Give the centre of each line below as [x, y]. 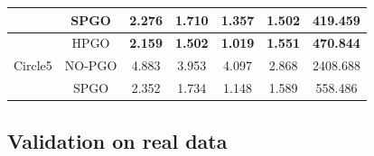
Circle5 [33, 65]
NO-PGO [91, 65]
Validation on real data [117, 140]
